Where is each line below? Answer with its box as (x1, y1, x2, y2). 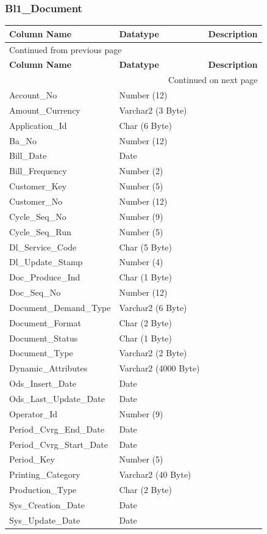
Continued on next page (168, 73, 258, 86)
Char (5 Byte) (119, 240, 173, 253)
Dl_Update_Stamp (9, 255, 83, 268)
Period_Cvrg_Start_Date (9, 437, 108, 450)
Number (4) (119, 255, 163, 268)
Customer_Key (9, 180, 67, 192)
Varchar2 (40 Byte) (119, 468, 191, 481)
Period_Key (9, 453, 55, 466)
